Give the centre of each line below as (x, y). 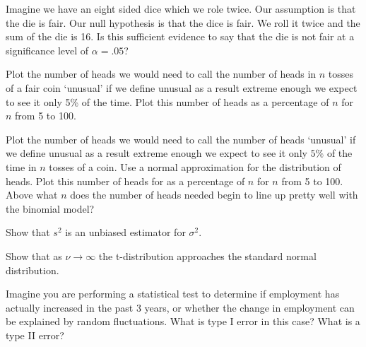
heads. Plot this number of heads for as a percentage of (125, 181)
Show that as (34, 255)
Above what (32, 195)
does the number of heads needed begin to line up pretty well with (214, 195)
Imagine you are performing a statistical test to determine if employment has (173, 294)
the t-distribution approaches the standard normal (207, 255)
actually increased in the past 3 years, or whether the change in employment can (180, 307)
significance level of (47, 50)
